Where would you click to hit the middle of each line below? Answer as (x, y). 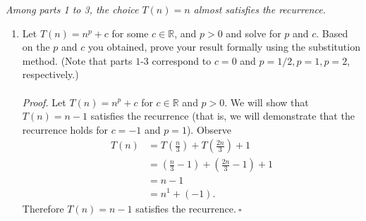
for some (130, 33)
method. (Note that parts (77, 60)
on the (36, 47)
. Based (332, 33)
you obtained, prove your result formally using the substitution (224, 47)
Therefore (43, 208)
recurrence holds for (65, 129)
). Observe (209, 129)
